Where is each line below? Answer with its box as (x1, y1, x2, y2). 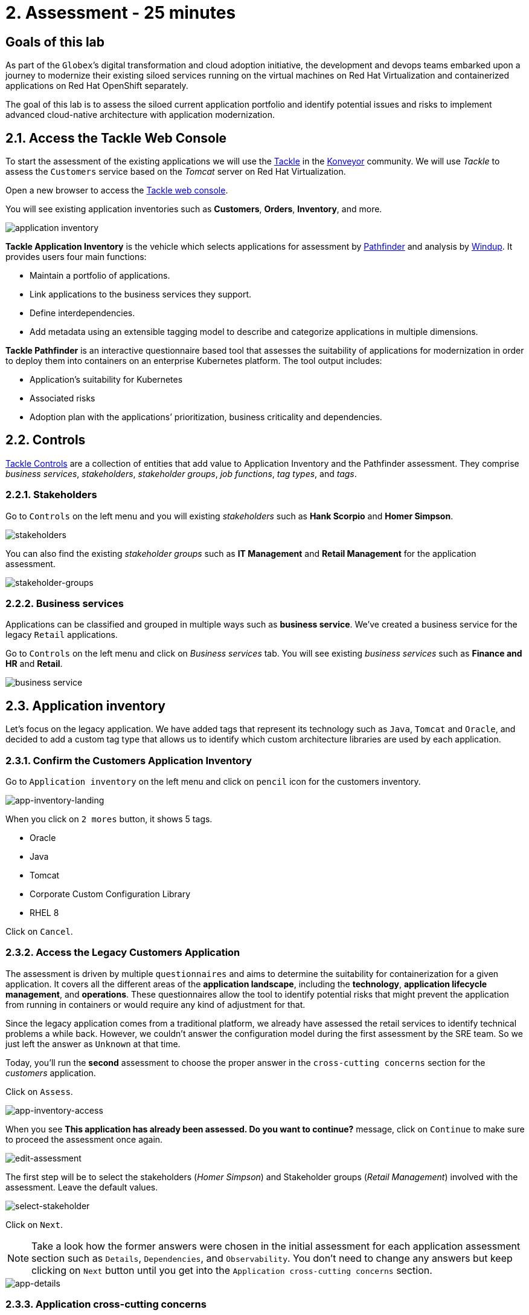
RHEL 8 (30, 907, 59, 918)
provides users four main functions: (5, 252, 147, 262)
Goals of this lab (5, 34, 105, 50)
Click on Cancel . (5, 926, 73, 937)
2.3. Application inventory (5, 698, 165, 713)
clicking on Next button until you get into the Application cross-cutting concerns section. (31, 1264, 432, 1276)
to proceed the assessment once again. (5, 1134, 163, 1145)
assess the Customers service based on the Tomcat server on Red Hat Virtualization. (5, 166, 346, 177)
